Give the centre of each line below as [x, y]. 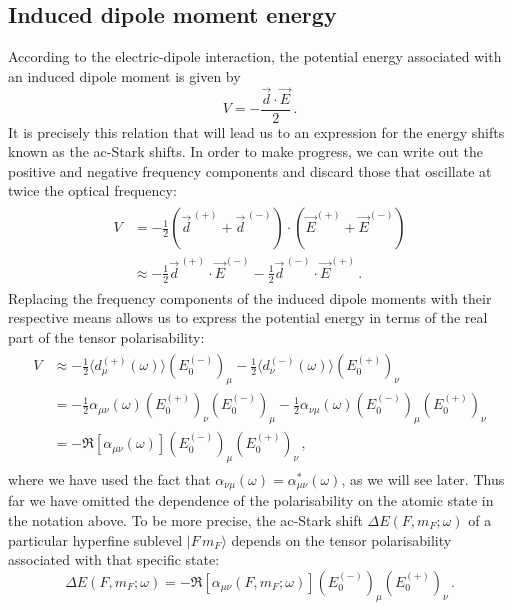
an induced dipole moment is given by [124, 75]
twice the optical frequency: [92, 190]
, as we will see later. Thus [423, 478]
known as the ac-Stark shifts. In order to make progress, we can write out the [246, 151]
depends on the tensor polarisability [341, 539]
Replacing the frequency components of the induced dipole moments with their [250, 297]
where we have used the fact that [109, 478]
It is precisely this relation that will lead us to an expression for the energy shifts [256, 131]
